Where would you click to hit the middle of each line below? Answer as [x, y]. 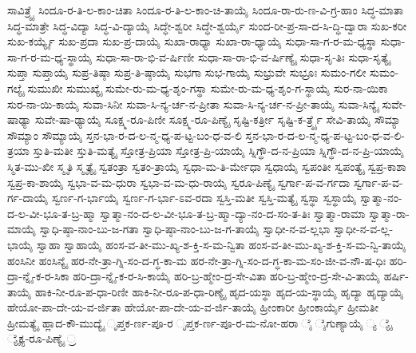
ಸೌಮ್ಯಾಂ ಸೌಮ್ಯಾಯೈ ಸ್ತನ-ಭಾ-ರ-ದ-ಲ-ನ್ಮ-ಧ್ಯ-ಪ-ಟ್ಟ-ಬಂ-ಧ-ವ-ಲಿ [125, 135]
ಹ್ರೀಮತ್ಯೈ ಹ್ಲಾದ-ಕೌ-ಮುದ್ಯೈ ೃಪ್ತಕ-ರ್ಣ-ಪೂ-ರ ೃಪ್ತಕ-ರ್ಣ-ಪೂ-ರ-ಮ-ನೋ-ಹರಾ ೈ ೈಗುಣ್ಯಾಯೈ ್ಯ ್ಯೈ [200, 322]
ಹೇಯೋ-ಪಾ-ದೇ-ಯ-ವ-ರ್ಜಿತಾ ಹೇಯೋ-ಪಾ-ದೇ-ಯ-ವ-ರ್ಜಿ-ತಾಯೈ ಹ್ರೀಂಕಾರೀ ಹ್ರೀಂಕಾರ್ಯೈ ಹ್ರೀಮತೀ [193, 307]
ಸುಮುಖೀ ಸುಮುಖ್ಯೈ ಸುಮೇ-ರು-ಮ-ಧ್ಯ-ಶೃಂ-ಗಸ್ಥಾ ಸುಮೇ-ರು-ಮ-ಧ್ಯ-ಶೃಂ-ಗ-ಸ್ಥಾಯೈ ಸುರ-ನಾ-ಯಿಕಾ [208, 87]
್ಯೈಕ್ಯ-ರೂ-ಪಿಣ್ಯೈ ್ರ [42, 338]
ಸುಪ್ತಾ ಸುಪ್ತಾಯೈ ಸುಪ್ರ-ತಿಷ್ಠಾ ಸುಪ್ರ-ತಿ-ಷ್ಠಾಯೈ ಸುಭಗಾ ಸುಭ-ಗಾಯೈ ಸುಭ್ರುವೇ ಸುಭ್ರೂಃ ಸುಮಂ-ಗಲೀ [187, 72]
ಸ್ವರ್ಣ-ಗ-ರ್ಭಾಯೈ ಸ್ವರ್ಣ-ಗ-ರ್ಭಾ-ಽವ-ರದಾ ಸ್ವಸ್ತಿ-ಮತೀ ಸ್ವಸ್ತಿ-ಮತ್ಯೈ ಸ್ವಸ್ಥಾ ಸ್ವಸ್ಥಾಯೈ [204, 198]
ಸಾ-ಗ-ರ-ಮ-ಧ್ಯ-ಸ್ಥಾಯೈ [50, 56]
